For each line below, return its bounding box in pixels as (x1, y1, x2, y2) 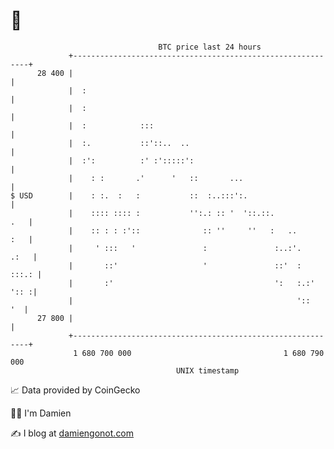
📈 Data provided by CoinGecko (10, 384, 141, 396)
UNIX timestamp (175, 365, 240, 376)
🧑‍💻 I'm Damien (10, 407, 72, 419)
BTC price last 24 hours (158, 42, 262, 52)
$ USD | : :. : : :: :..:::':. (10, 190, 248, 201)
